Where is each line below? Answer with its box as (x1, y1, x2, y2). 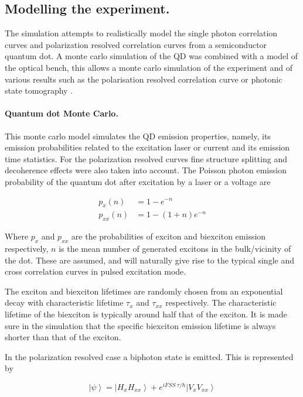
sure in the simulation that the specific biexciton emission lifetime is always (5, 319, 276, 331)
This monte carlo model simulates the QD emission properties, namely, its (5, 129, 271, 142)
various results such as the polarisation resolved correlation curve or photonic (5, 73, 282, 85)
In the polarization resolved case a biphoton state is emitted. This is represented (5, 350, 294, 362)
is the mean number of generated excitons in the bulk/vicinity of (59, 242, 291, 254)
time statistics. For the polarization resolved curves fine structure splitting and (5, 152, 288, 165)
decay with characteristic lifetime (5, 296, 124, 309)
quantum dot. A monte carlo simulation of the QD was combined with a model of (5, 50, 298, 62)
